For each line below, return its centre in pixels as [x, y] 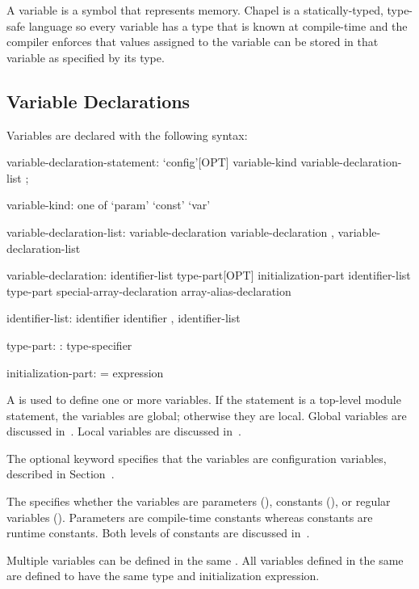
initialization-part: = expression [85, 372]
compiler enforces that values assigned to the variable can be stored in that [193, 42]
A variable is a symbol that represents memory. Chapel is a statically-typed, [195, 10]
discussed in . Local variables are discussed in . [124, 431]
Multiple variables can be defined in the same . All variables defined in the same [205, 560]
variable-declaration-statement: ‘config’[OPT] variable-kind [152, 162]
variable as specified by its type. [86, 57]
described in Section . [61, 474]
